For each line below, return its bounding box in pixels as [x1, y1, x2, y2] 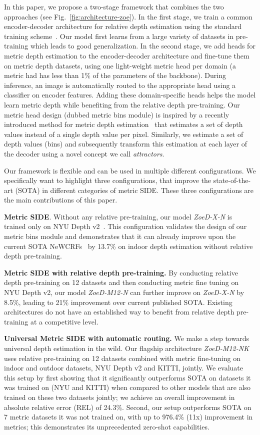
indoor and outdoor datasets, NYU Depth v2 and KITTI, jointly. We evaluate [4, 362, 243, 373]
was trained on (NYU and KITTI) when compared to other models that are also [4, 382, 251, 392]
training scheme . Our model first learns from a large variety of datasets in [4, 30, 234, 41]
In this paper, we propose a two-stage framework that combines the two [4, 1, 224, 11]
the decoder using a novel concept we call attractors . [4, 148, 164, 158]
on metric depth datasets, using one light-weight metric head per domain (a [4, 60, 236, 70]
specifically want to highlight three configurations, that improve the [4, 175, 211, 185]
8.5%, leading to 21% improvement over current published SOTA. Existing [4, 296, 232, 307]
